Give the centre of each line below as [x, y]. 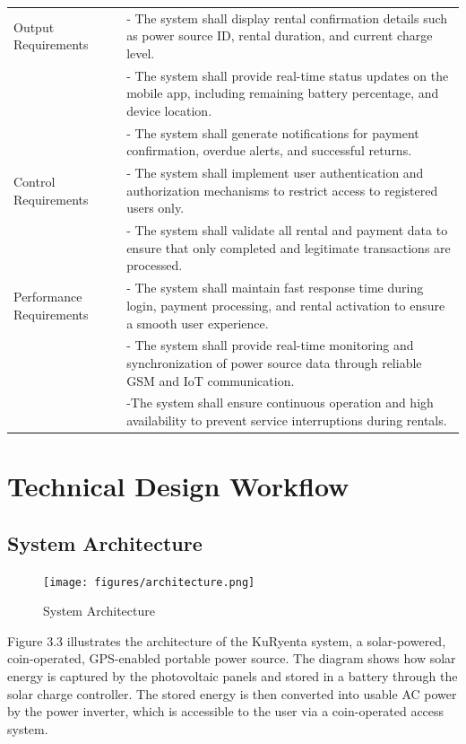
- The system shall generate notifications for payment [273, 132]
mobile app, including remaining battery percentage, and [283, 93]
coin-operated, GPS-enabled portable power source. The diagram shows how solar [232, 658]
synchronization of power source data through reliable [274, 362]
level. [141, 53]
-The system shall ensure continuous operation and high [280, 403]
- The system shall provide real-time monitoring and [270, 345]
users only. [155, 208]
